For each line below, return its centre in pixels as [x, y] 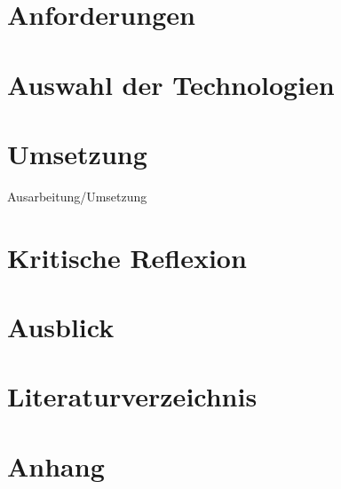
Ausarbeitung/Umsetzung [77, 196]
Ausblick [61, 327]
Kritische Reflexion [127, 257]
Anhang [56, 465]
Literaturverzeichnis [132, 396]
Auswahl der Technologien [171, 84]
